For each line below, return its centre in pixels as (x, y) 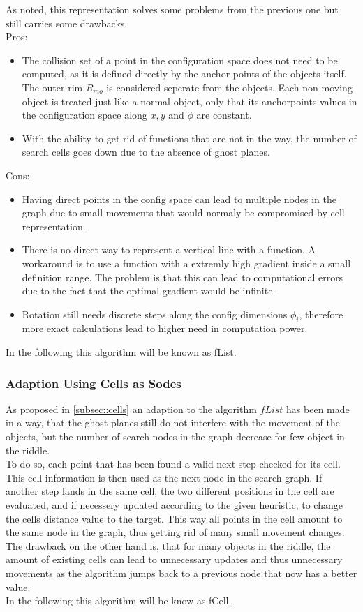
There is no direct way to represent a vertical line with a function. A (169, 249)
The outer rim (52, 87)
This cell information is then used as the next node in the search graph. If (164, 477)
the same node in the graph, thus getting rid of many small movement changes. (175, 532)
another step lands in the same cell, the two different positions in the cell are (170, 491)
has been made (318, 409)
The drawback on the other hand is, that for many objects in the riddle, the (168, 545)
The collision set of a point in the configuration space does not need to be (180, 60)
